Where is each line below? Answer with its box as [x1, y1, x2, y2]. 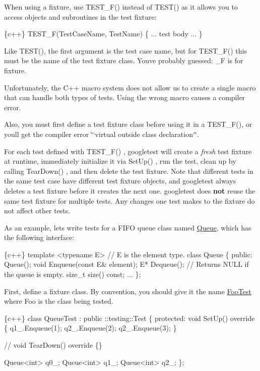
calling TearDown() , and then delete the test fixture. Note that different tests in [4, 165, 253, 176]
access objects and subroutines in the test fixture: [4, 11, 157, 22]
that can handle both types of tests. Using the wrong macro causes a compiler [4, 92, 245, 103]
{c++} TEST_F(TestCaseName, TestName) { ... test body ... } [4, 28, 203, 39]
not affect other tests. [4, 205, 71, 216]
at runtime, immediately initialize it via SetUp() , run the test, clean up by [4, 156, 236, 166]
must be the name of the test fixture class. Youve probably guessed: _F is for [4, 55, 243, 66]
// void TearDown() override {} [4, 340, 102, 350]
